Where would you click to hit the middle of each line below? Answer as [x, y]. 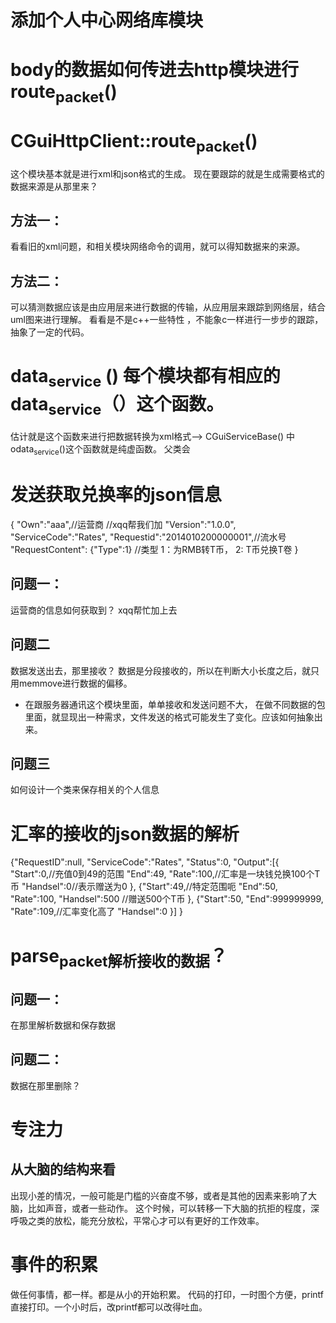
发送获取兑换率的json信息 [116, 495]
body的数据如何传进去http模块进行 [154, 70]
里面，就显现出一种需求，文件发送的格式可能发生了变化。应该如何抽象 [169, 717]
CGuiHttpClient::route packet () [134, 143]
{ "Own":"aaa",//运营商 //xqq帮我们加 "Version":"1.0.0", [123, 524]
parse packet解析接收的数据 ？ [119, 957]
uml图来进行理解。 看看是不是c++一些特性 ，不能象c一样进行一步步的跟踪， [167, 320]
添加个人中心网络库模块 [107, 20]
